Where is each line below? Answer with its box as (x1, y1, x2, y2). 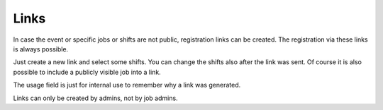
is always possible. (13, 44, 69, 53)
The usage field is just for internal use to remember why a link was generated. (13, 81, 241, 90)
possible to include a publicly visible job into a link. (13, 68, 161, 76)
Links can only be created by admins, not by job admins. (13, 94, 178, 102)
